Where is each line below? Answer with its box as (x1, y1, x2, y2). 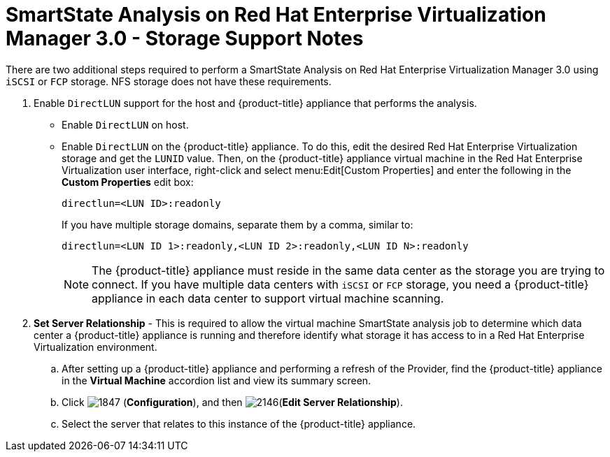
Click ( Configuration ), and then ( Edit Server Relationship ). (62, 396, 403, 408)
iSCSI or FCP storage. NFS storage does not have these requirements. (6, 75, 332, 87)
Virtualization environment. (34, 340, 157, 353)
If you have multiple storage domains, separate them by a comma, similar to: (62, 218, 413, 231)
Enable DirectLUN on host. (62, 118, 189, 131)
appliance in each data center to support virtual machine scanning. (92, 291, 444, 305)
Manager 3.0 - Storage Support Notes (6, 27, 364, 50)
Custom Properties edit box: (62, 175, 194, 188)
